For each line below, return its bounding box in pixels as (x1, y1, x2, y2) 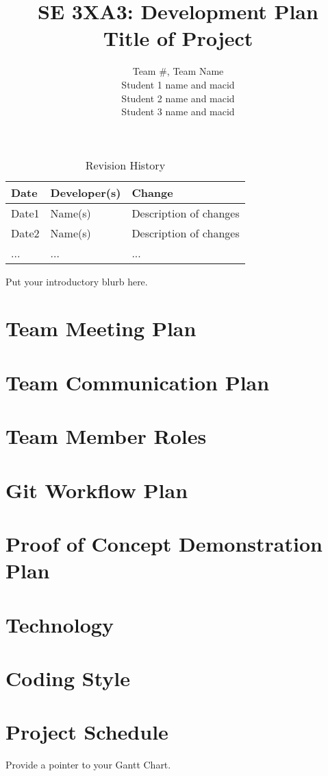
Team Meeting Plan (5, 314, 197, 342)
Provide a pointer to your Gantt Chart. (5, 757, 171, 772)
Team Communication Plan (5, 368, 270, 396)
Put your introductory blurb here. (5, 274, 148, 288)
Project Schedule (5, 718, 168, 746)
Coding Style (5, 663, 131, 692)
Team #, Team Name (132, 64, 224, 78)
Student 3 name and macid (121, 104, 235, 119)
